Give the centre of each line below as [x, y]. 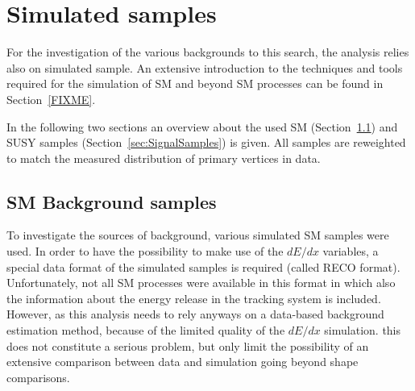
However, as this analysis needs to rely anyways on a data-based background [195, 314]
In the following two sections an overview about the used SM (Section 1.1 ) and [202, 126]
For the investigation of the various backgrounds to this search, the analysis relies [208, 52]
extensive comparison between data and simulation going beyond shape [183, 362]
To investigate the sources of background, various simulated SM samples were [198, 235]
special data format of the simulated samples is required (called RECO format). [203, 266]
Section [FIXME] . [51, 99]
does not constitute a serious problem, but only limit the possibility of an [188, 345]
